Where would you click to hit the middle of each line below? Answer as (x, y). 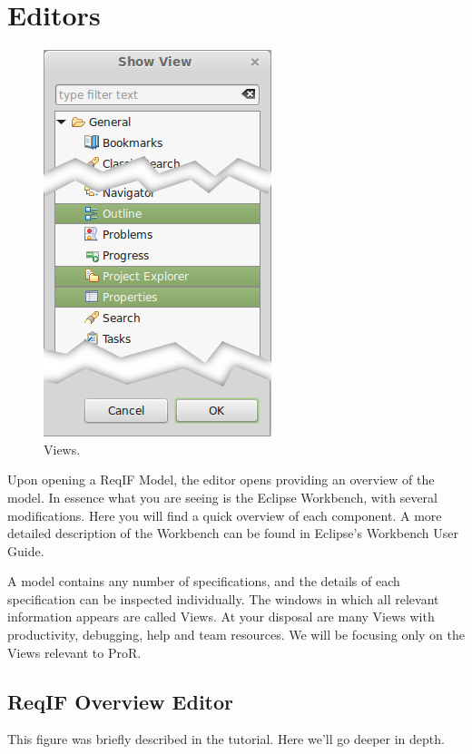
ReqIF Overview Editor (120, 701)
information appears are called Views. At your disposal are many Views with (221, 617)
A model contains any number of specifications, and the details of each (204, 581)
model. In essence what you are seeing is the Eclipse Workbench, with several (222, 497)
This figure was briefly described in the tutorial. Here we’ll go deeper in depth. (226, 739)
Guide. (26, 550)
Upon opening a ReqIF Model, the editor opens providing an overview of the (221, 480)
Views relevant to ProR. (74, 652)
